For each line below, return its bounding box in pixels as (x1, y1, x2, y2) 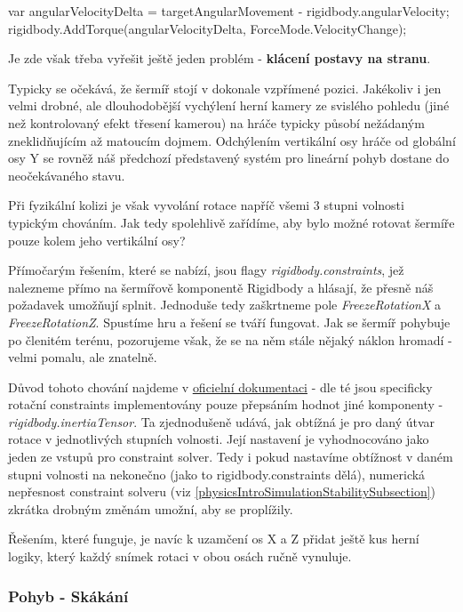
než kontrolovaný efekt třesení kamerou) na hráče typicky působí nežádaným (8, 113, 425, 132)
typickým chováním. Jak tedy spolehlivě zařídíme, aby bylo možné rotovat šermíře (8, 213, 455, 231)
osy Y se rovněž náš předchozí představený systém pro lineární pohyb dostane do (8, 149, 450, 167)
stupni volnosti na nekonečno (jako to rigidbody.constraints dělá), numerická (8, 464, 426, 483)
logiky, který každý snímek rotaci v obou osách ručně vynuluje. (8, 547, 352, 566)
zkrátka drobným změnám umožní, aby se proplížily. (8, 499, 293, 518)
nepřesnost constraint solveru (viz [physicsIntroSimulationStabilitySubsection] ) (8, 482, 436, 501)
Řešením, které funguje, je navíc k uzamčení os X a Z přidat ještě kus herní (8, 529, 419, 548)
